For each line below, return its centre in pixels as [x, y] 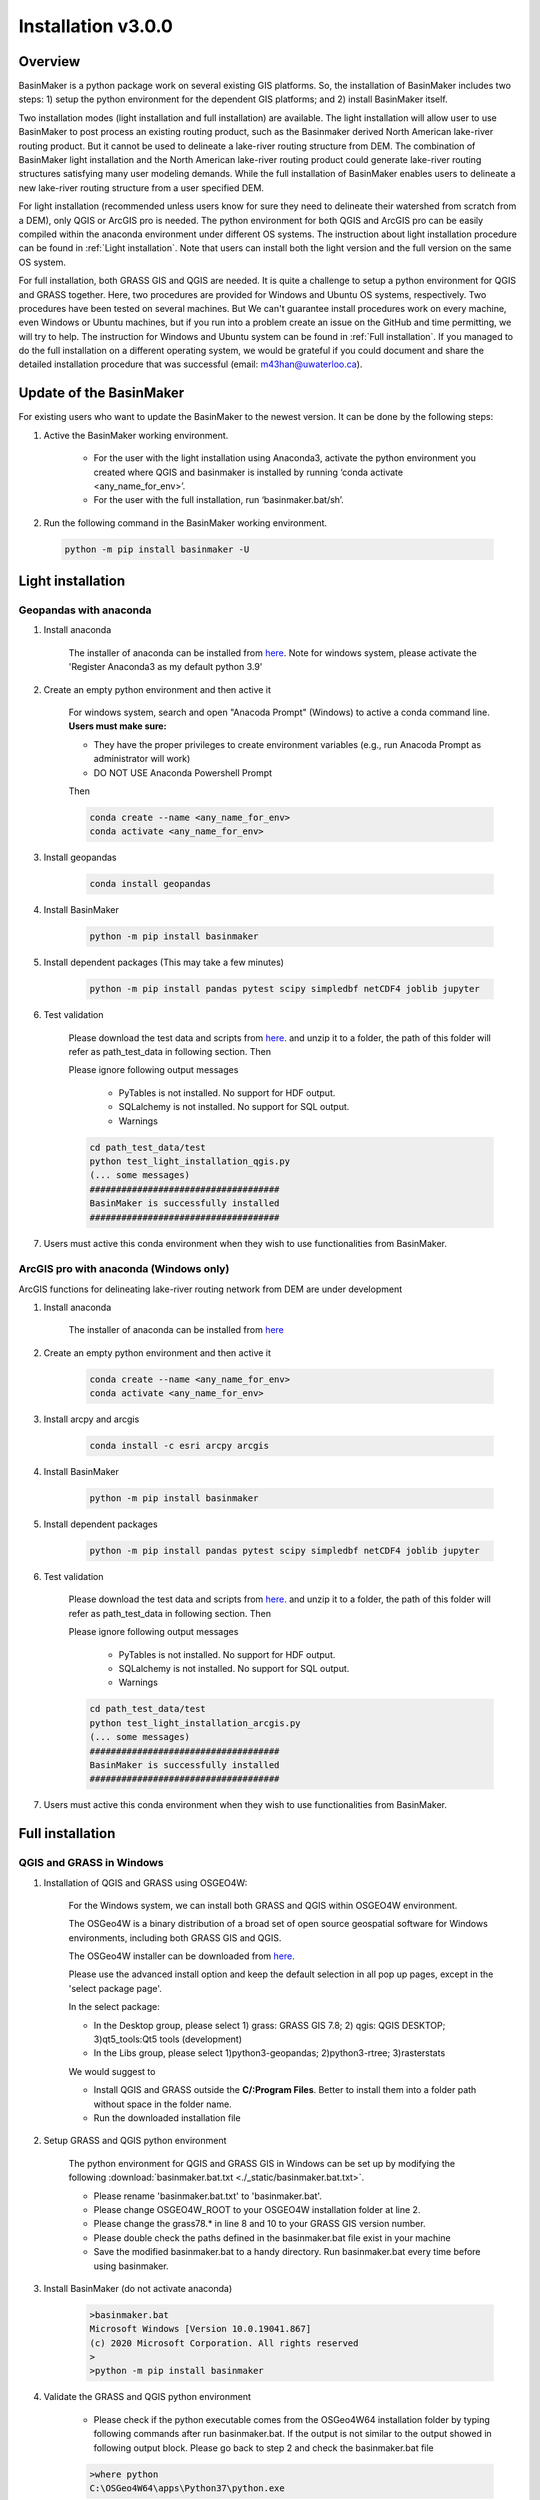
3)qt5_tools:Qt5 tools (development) [168, 2039]
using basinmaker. [131, 2266]
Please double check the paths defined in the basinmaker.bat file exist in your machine [272, 2237]
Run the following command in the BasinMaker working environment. [185, 522]
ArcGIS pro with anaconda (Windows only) [124, 1269]
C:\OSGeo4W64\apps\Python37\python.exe [187, 2488]
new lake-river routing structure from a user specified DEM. [141, 187]
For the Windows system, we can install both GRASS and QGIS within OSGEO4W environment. [263, 1905]
